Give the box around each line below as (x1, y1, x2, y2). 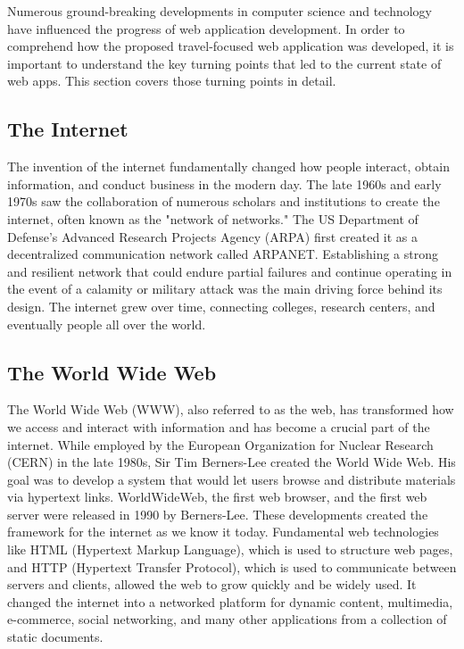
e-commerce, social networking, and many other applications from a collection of (7, 610, 447, 628)
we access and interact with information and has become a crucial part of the (7, 417, 430, 436)
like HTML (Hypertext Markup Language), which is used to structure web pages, (7, 540, 453, 559)
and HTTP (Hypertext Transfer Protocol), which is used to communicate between (7, 557, 457, 576)
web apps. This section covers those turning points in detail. (7, 71, 336, 90)
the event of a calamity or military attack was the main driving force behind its (7, 279, 443, 298)
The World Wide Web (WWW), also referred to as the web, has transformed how (7, 400, 454, 419)
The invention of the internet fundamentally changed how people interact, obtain (7, 157, 450, 176)
